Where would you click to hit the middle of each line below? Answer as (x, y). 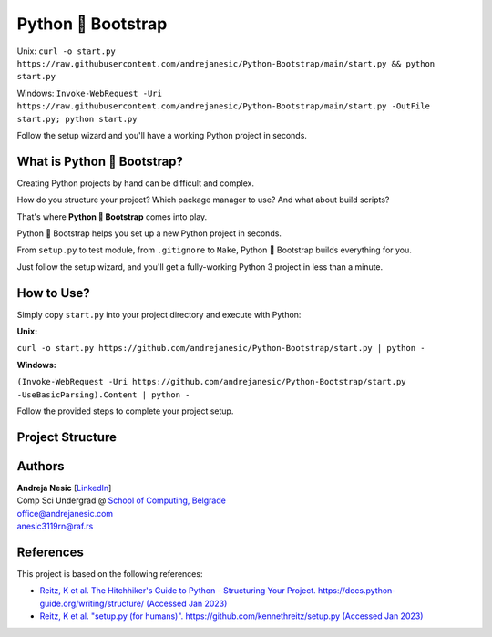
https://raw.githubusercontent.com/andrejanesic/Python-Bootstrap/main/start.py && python (226, 63)
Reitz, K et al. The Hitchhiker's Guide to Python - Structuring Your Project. (178, 591)
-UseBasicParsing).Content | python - (103, 395)
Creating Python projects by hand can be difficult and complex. (136, 183)
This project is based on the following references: (110, 574)
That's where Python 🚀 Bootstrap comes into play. (112, 216)
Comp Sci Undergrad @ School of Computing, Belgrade (122, 500)
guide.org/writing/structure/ (92, 603)
